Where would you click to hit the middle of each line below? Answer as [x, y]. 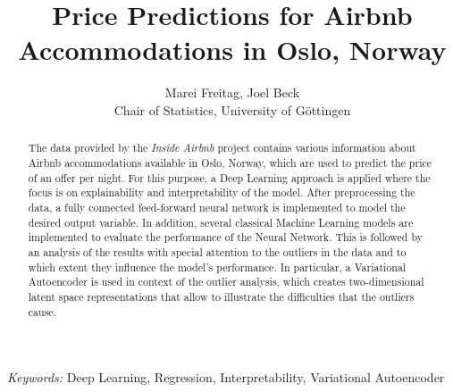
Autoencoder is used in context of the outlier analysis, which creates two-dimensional [226, 282]
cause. [42, 311]
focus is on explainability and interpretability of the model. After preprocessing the [222, 192]
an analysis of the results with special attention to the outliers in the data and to [217, 251]
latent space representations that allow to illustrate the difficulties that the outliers [221, 296]
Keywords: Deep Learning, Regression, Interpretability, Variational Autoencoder [226, 377]
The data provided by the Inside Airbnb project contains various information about [222, 148]
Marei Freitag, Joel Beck [232, 92]
